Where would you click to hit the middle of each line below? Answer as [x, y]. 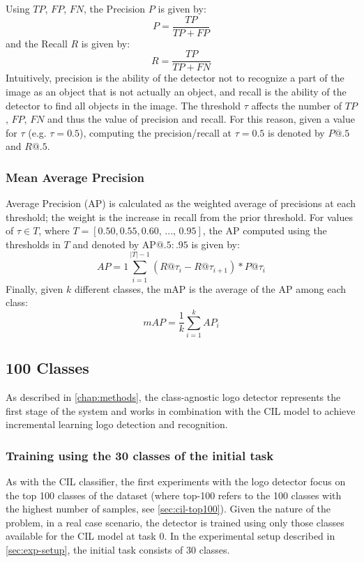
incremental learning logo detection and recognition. [117, 424]
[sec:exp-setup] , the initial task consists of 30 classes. [118, 550]
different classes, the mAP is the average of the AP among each [210, 288]
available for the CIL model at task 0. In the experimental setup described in [170, 536]
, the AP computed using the [265, 230]
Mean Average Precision [75, 177]
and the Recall [37, 43]
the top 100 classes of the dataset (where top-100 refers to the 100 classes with [174, 495]
